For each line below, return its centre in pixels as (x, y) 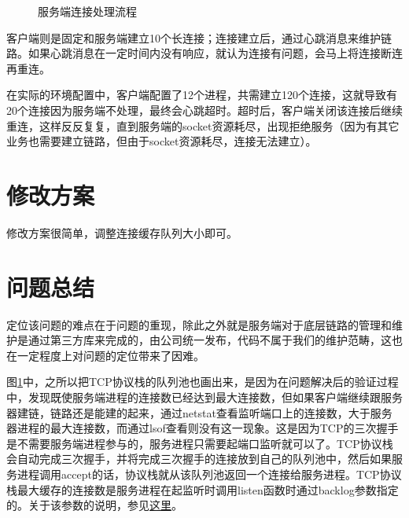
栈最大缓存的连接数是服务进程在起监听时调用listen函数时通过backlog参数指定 (203, 489)
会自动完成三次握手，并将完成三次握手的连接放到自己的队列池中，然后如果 (199, 459)
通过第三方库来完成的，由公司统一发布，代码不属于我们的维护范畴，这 (210, 340)
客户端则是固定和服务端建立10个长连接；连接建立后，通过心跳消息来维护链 (199, 37)
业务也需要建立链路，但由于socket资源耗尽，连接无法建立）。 (162, 141)
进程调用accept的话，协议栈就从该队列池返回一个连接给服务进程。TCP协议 (209, 474)
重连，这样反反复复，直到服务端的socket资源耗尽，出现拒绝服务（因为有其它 (203, 125)
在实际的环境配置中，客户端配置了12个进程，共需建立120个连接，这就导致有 (202, 95)
